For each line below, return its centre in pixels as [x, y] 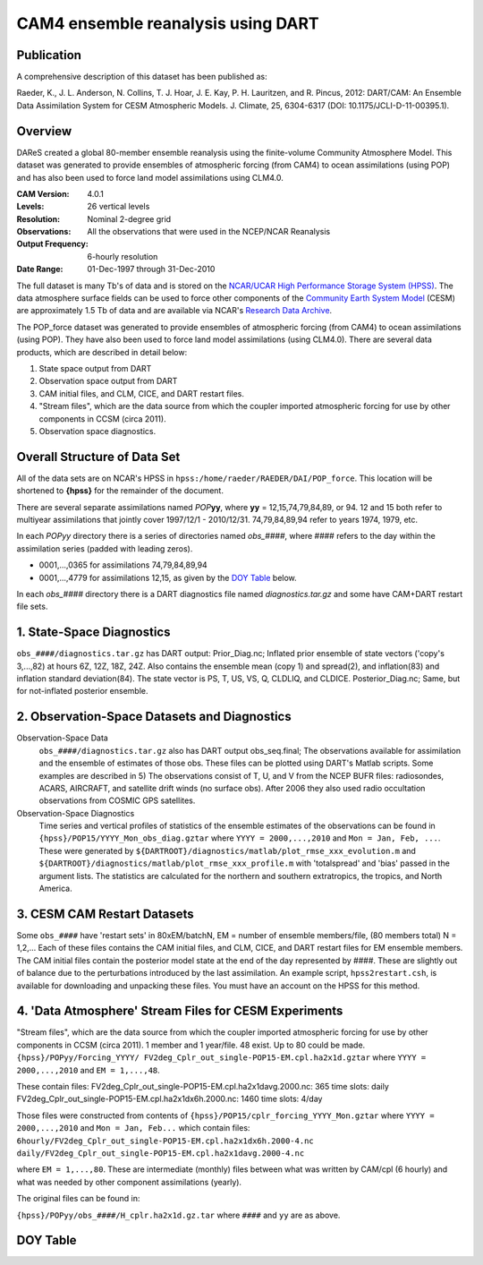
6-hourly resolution [123, 256]
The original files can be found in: [78, 1199]
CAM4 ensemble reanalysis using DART [168, 23]
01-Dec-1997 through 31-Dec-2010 [151, 269]
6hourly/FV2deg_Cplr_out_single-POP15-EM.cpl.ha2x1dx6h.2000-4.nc [165, 1141]
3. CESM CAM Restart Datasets [105, 914]
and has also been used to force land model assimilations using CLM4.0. [150, 177]
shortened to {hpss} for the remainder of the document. [120, 491]
